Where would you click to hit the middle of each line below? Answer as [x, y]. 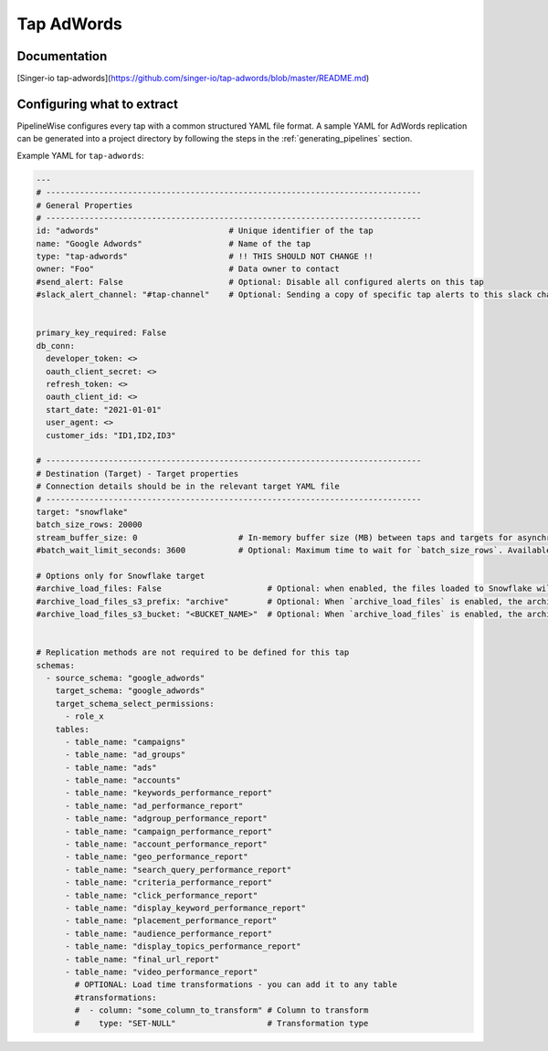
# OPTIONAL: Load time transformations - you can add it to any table [236, 985]
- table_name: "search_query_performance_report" [179, 869]
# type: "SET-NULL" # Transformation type [221, 1023]
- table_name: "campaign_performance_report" [169, 831]
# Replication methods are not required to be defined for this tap [193, 652]
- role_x [84, 716]
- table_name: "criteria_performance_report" [169, 883]
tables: [73, 729]
